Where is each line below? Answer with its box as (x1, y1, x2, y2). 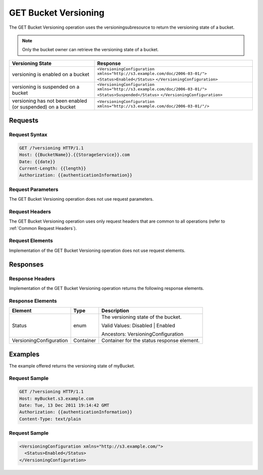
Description (101, 307, 129, 314)
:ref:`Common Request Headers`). (9, 225, 77, 231)
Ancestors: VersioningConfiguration (101, 331, 184, 338)
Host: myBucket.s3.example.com (19, 396, 94, 401)
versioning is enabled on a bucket (12, 71, 90, 77)
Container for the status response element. (101, 337, 200, 344)
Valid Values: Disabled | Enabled (101, 322, 175, 329)
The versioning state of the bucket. (101, 314, 182, 321)
